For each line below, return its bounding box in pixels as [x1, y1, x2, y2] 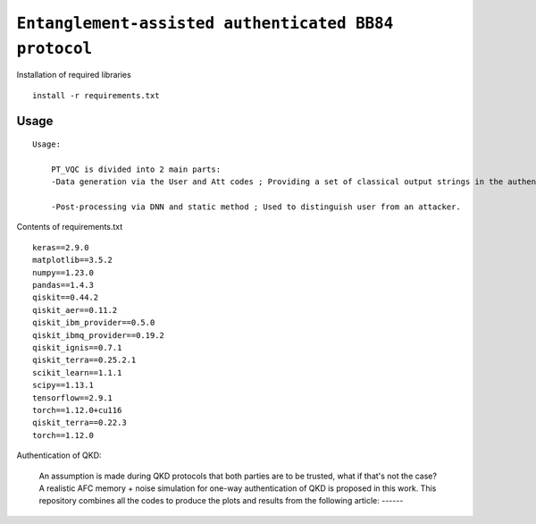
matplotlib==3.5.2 [32, 255, 113, 266]
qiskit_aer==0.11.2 [32, 305, 118, 315]
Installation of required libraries [16, 70, 131, 80]
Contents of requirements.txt [16, 222, 123, 232]
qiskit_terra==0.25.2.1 [32, 355, 137, 366]
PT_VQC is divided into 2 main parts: [50, 164, 222, 174]
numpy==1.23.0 [32, 267, 94, 277]
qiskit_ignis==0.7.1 [32, 342, 122, 352]
